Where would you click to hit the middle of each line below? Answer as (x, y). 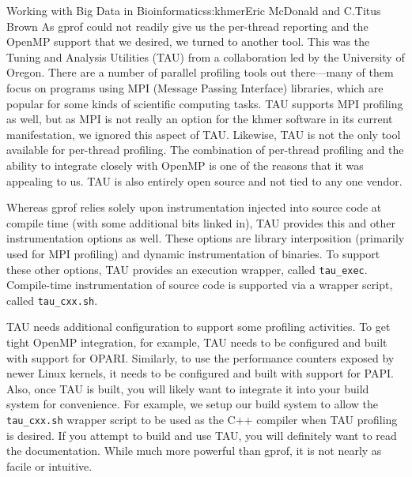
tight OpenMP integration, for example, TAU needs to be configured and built (197, 342)
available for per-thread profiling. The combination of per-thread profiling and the (205, 150)
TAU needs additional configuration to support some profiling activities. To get (198, 327)
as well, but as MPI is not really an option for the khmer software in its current (200, 119)
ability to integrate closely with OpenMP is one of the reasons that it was (185, 165)
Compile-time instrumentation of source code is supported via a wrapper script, (200, 285)
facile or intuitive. (49, 466)
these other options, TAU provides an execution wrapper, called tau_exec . (187, 269)
